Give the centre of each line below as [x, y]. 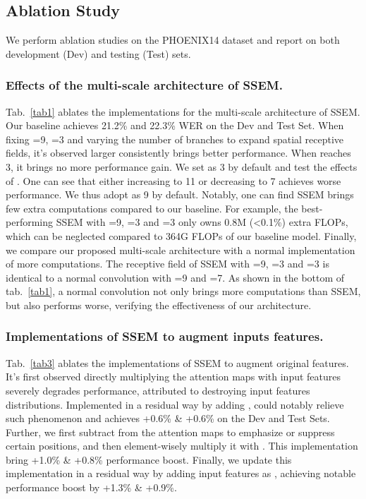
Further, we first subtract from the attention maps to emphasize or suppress [170, 432]
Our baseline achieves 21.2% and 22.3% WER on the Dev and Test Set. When [175, 125]
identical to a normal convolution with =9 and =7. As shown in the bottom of [175, 277]
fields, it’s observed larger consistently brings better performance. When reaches [178, 153]
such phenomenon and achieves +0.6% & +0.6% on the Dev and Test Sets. [168, 418]
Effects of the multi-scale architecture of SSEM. [144, 85]
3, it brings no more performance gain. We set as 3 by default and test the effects [182, 166]
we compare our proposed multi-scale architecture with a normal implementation [181, 249]
